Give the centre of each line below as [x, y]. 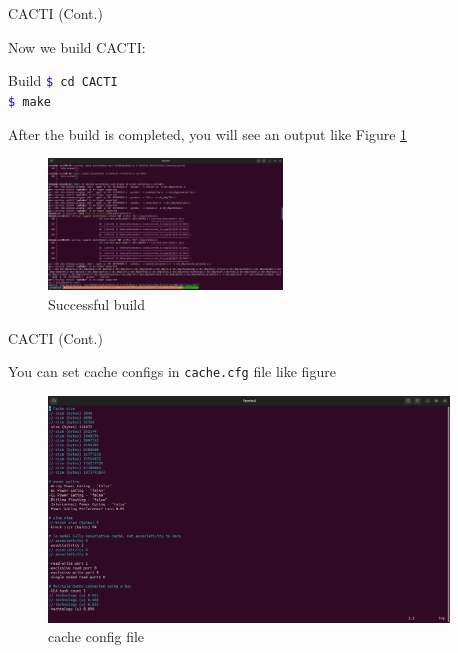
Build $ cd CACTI [63, 80]
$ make [29, 101]
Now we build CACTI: [77, 46]
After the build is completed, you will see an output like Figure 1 [208, 133]
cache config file [96, 636]
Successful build [97, 303]
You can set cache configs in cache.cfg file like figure [172, 371]
